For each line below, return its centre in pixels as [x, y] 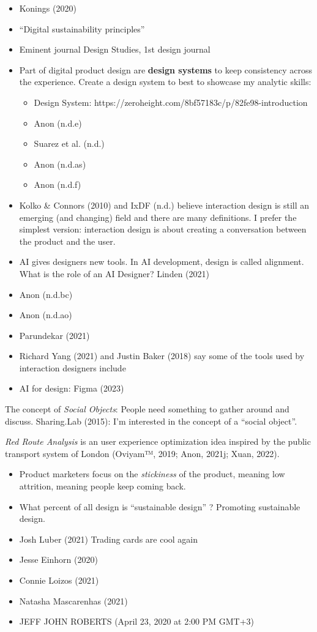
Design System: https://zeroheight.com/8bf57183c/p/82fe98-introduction [171, 102]
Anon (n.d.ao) [46, 315]
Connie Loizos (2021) [59, 580]
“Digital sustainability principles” [82, 28]
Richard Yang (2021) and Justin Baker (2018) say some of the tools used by [162, 356]
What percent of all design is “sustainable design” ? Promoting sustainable [160, 506]
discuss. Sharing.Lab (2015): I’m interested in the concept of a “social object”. [151, 421]
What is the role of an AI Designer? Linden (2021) [114, 273]
